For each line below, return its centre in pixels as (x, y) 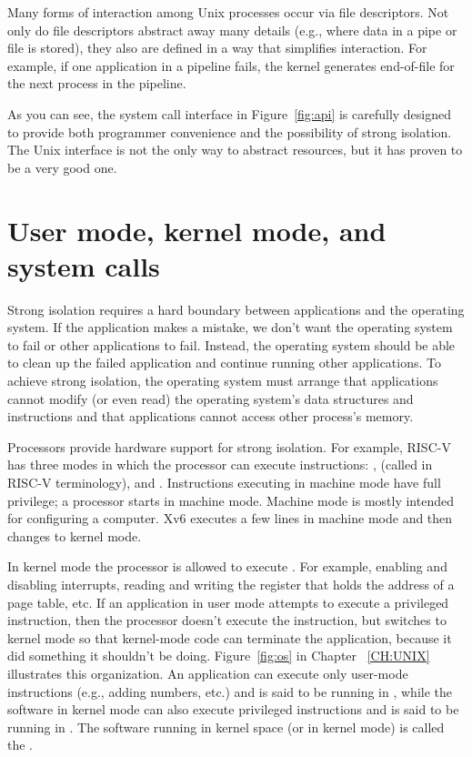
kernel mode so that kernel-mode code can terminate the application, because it (230, 637)
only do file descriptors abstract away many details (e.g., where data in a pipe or (232, 30)
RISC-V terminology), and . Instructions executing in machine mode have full (224, 482)
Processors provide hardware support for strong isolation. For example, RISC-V (229, 446)
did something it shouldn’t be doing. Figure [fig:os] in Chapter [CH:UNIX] (219, 656)
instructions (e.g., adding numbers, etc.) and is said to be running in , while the (230, 691)
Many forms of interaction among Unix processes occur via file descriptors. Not (228, 12)
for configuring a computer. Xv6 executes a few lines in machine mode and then (230, 518)
